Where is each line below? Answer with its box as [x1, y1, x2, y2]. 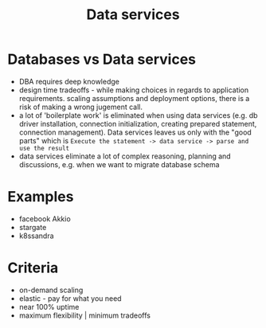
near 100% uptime [18, 302, 80, 311]
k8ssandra [18, 231, 54, 240]
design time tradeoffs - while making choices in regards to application [18, 85, 249, 95]
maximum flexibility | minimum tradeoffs [18, 310, 151, 320]
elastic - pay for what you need [18, 293, 122, 303]
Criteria [7, 259, 59, 277]
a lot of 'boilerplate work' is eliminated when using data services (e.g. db [18, 110, 258, 120]
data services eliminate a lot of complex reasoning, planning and [18, 151, 232, 161]
